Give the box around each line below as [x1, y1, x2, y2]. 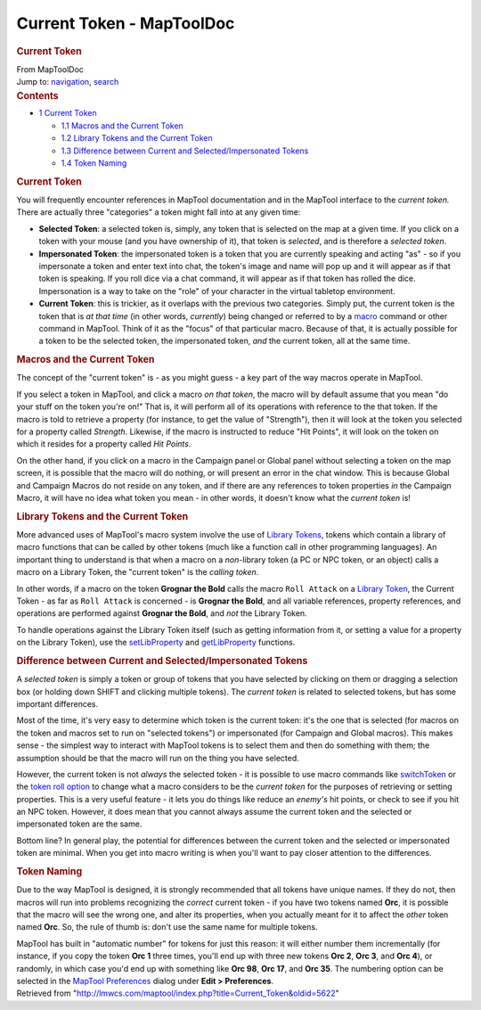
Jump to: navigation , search [16, 77, 119, 87]
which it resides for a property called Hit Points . [16, 439, 192, 449]
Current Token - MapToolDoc [16, 13, 235, 33]
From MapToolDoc [16, 63, 85, 75]
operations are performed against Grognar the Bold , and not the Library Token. [16, 608, 307, 619]
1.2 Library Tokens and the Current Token [61, 133, 213, 144]
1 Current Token [38, 108, 97, 119]
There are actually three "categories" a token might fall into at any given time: [16, 207, 301, 218]
